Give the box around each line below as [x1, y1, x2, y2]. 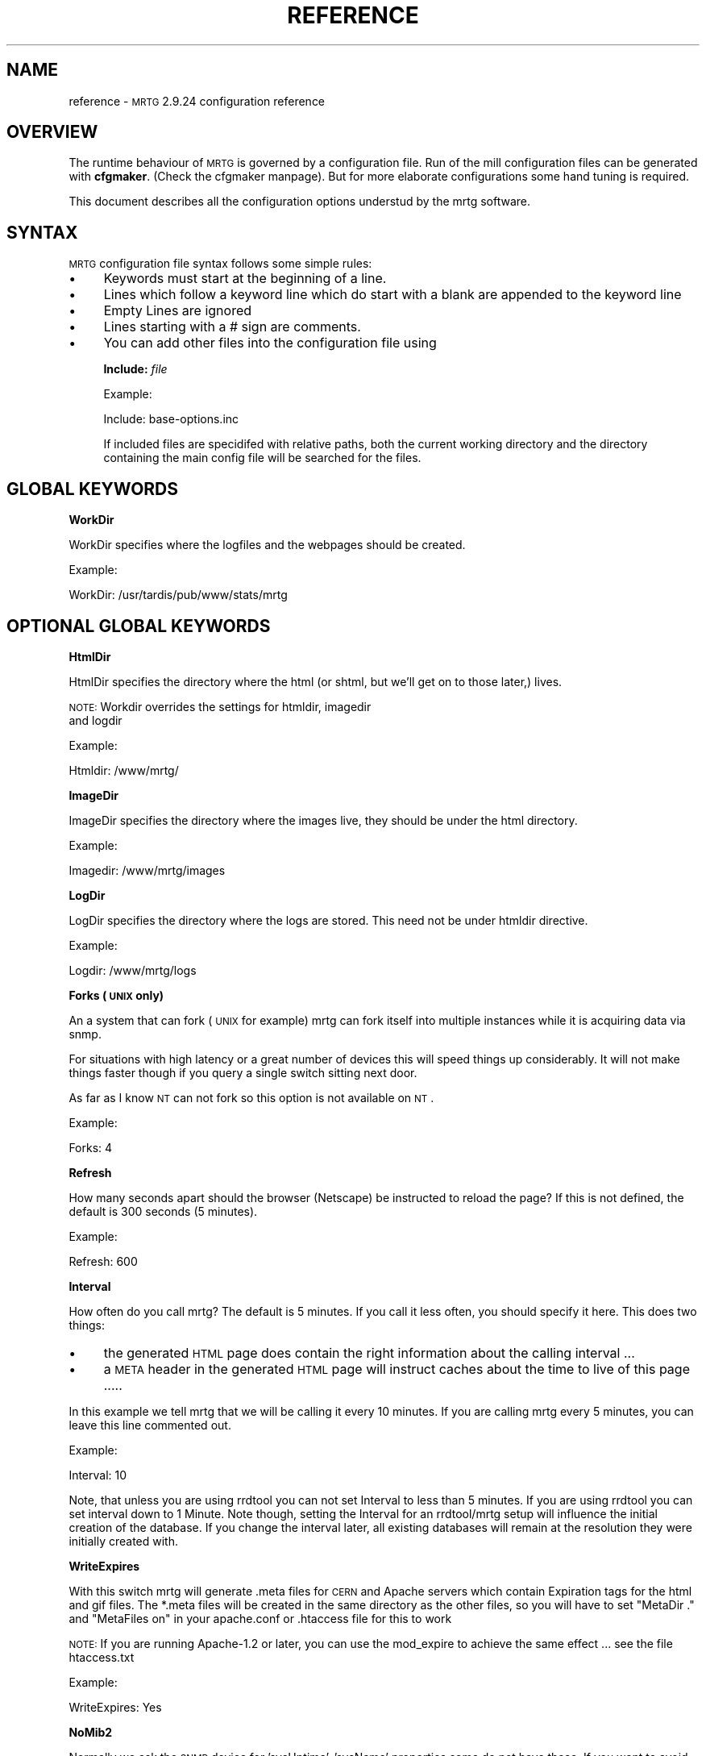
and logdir [69, 713, 123, 727]
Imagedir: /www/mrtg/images [69, 863, 226, 877]
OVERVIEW [6, 122, 98, 143]
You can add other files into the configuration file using [103, 335, 437, 352]
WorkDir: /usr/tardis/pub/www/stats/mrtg [69, 588, 288, 602]
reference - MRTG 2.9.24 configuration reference [69, 94, 326, 108]
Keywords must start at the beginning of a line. [103, 270, 387, 287]
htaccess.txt [69, 1650, 135, 1664]
